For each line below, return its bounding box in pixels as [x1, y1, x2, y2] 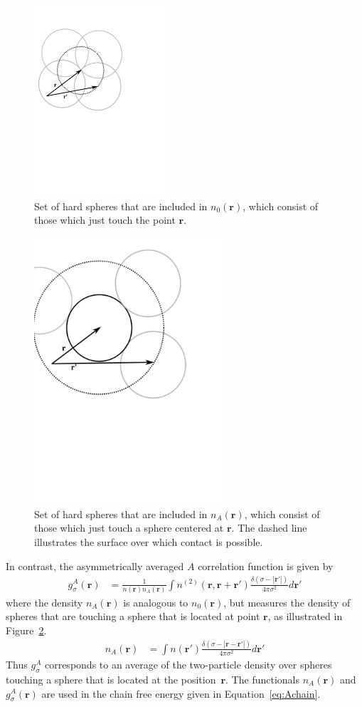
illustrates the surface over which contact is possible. [34, 535, 263, 549]
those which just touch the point [34, 212, 176, 227]
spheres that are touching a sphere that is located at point [6, 609, 260, 624]
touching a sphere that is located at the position [6, 671, 216, 686]
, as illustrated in [267, 609, 343, 624]
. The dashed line [231, 520, 307, 535]
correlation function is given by [198, 558, 334, 573]
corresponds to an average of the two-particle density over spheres [44, 657, 332, 672]
